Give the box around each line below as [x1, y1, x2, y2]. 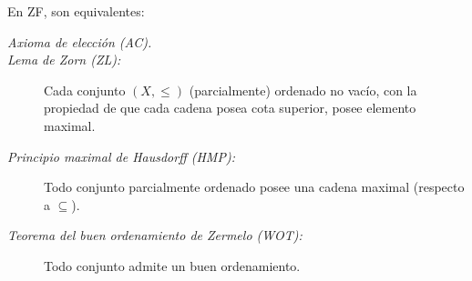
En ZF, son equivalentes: [7, 2, 145, 20]
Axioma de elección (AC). [7, 32, 152, 51]
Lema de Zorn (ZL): [7, 50, 121, 69]
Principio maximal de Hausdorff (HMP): [7, 146, 235, 166]
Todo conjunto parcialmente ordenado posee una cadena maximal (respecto [44, 177, 465, 196]
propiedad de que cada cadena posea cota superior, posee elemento [44, 98, 416, 117]
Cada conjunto [44, 80, 126, 99]
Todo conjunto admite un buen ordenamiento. [44, 256, 301, 275]
